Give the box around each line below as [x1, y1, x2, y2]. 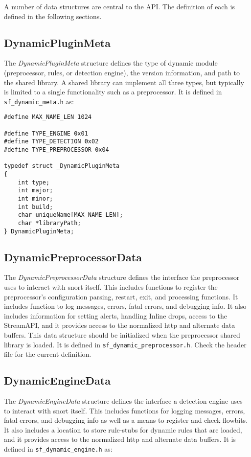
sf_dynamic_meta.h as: [4, 96, 74, 106]
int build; [18, 203, 53, 210]
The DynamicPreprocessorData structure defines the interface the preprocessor [4, 272, 240, 282]
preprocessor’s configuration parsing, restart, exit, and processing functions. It [4, 291, 238, 301]
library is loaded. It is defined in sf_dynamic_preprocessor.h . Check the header [4, 339, 247, 349]
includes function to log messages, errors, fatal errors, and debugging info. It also [4, 301, 247, 311]
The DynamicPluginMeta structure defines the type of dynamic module [4, 58, 218, 68]
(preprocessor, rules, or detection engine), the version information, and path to [4, 67, 240, 77]
